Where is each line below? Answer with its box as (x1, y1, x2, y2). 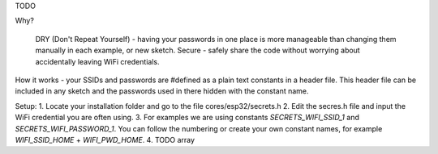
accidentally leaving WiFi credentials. (35, 56, 160, 66)
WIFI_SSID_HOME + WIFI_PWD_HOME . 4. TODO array (15, 135, 195, 144)
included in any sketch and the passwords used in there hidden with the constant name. (15, 86, 309, 96)
